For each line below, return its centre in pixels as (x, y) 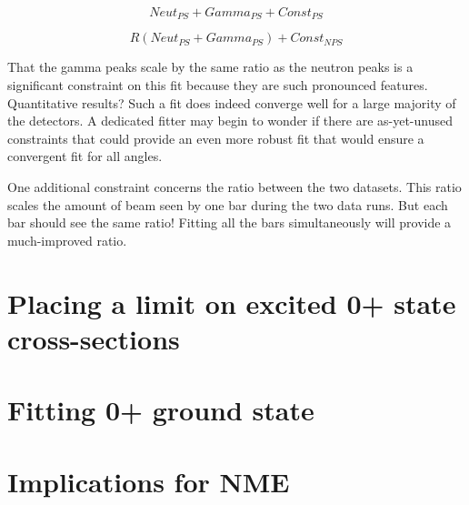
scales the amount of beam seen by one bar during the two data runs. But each (228, 204)
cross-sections (94, 338)
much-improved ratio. (67, 240)
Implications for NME (149, 481)
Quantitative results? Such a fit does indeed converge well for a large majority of (232, 102)
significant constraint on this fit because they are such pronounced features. (218, 85)
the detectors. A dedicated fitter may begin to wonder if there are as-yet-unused (230, 121)
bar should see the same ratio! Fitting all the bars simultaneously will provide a (230, 222)
